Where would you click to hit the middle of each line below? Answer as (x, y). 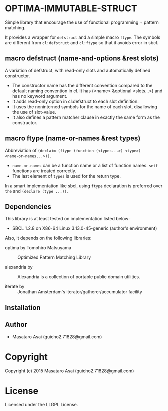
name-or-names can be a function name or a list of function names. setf (85, 165)
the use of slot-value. (34, 112)
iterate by (15, 286)
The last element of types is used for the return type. (67, 176)
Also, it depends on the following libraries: (48, 238)
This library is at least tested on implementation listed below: (67, 219)
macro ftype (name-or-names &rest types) (73, 139)
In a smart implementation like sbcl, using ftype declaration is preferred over (84, 186)
